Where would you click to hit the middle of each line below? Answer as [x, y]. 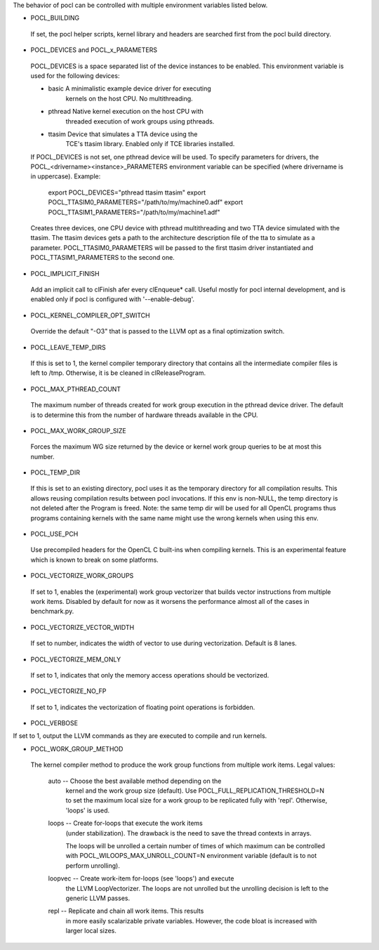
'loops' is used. [88, 810]
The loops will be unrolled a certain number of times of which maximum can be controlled [195, 846]
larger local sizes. [91, 931]
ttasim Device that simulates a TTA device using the [123, 134]
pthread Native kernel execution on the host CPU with [126, 112]
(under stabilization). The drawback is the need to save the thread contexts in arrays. [188, 833]
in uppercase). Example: [66, 176]
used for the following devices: [75, 75]
